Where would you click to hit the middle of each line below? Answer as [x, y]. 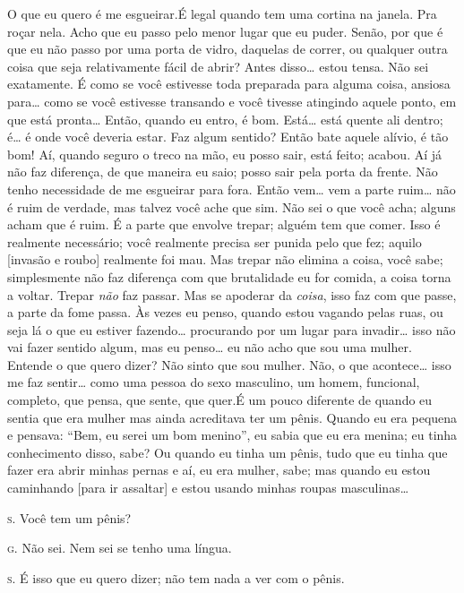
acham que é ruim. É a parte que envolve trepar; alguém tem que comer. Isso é [224, 224]
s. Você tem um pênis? [69, 517]
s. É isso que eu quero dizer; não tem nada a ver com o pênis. [176, 577]
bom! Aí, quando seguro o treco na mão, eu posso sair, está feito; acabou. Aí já [225, 154]
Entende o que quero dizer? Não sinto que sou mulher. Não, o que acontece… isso [229, 364]
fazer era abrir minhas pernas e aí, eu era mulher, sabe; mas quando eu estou [219, 470]
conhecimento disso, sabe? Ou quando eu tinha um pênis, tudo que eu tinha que [228, 452]
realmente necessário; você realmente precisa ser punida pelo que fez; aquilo [215, 241]
